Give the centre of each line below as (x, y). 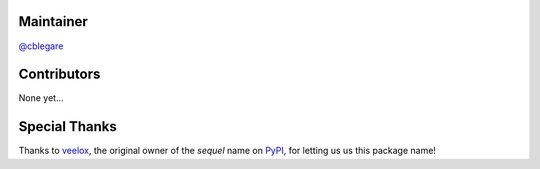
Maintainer (53, 21)
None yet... (41, 98)
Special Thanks (67, 126)
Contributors (59, 74)
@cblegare (41, 46)
